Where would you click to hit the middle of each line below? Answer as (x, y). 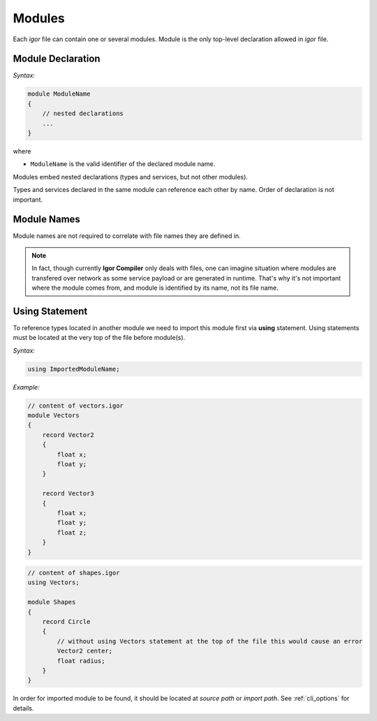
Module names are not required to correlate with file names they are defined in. (127, 236)
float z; (72, 533)
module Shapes (52, 602)
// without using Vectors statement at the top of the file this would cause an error (210, 641)
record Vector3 (68, 493)
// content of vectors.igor (75, 406)
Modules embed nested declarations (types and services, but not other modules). (130, 177)
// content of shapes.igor (74, 573)
